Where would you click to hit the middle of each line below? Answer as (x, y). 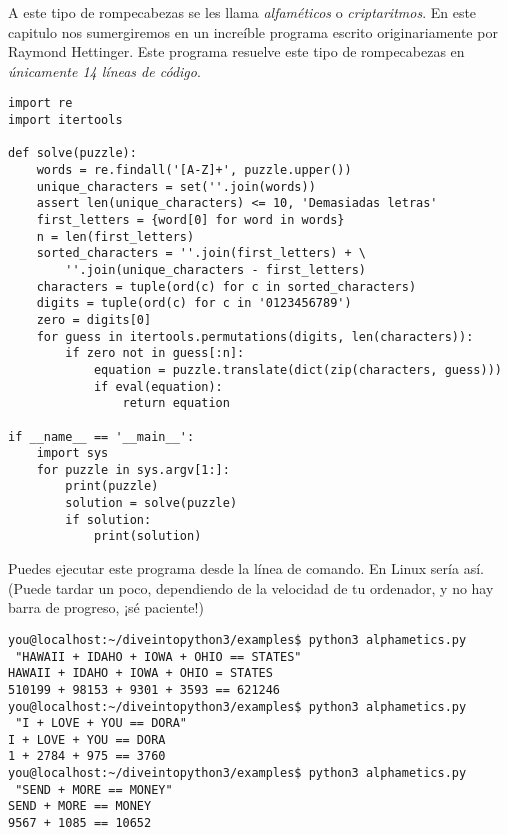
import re (40, 103)
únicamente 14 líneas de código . (104, 70)
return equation (176, 403)
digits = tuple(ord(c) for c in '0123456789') (194, 303)
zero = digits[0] (94, 319)
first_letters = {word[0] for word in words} (190, 219)
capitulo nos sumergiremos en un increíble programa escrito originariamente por (253, 31)
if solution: (108, 519)
